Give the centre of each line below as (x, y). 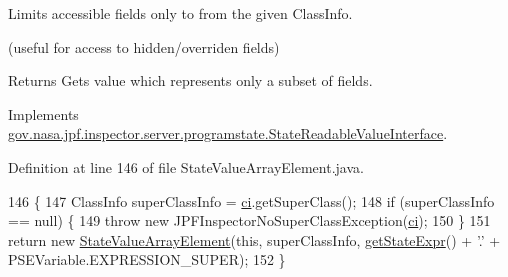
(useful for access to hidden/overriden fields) (144, 46)
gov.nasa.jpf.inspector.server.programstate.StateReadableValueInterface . (228, 133)
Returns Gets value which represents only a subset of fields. (190, 80)
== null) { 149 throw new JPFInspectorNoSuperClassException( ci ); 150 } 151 (249, 220)
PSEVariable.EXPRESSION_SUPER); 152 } (147, 259)
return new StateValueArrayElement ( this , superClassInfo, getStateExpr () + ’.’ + (254, 239)
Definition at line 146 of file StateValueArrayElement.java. (186, 166)
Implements (43, 113)
